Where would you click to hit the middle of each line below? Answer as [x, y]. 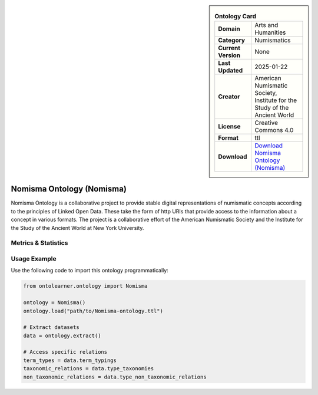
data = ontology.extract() [62, 335]
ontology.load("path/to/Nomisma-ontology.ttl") [93, 311]
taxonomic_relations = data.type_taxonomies [89, 369]
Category [232, 40]
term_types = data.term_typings [70, 360]
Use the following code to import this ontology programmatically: [90, 271]
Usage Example [34, 258]
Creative [266, 123]
